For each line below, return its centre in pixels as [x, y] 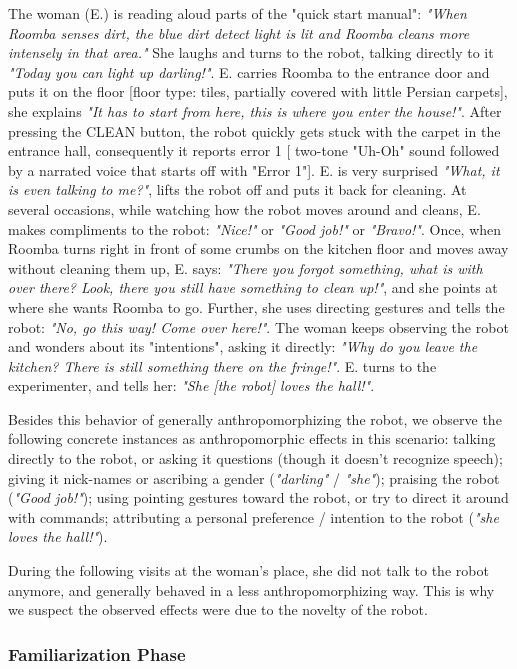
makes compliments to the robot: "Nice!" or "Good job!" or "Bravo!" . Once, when [255, 228]
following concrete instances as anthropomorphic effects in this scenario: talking [252, 438]
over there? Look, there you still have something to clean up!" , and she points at [253, 287]
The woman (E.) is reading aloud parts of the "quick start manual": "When [237, 13]
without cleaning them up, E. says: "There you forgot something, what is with [245, 267]
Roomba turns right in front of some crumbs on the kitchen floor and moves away [258, 248]
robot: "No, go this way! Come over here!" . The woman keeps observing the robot [258, 326]
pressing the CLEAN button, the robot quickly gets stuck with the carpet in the [254, 130]
